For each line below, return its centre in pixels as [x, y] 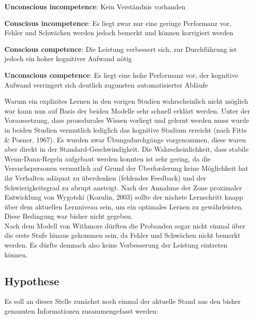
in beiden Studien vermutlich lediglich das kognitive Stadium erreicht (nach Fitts [126, 129]
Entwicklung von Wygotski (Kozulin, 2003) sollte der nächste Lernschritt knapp [124, 197]
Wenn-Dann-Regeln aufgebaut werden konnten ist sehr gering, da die [108, 158]
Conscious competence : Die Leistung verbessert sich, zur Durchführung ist [121, 49]
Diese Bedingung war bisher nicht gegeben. [69, 216]
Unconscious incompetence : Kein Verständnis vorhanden [95, 6]
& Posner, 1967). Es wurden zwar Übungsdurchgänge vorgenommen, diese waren [125, 139]
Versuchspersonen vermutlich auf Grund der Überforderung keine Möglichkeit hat [127, 168]
